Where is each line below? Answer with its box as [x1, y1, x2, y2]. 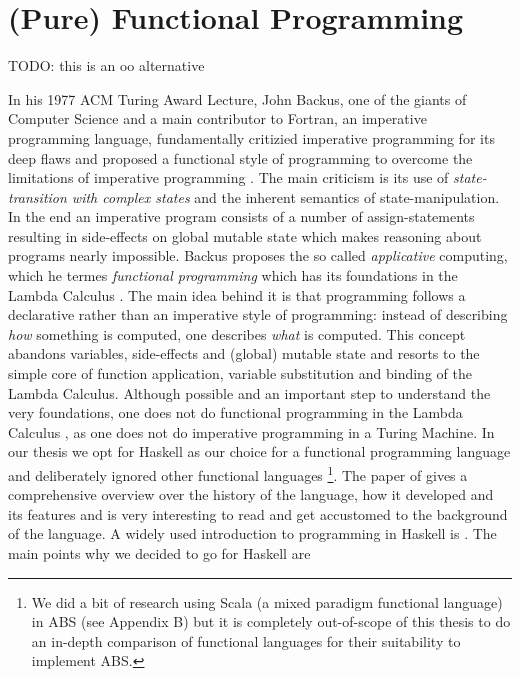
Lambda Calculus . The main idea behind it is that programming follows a [8, 284, 466, 305]
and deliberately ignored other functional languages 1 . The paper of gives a [8, 462, 468, 485]
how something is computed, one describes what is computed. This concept [8, 323, 466, 344]
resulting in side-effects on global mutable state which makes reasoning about [8, 225, 482, 246]
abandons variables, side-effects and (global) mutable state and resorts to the [8, 343, 480, 364]
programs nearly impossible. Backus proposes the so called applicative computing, [8, 245, 508, 266]
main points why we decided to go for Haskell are [8, 543, 311, 564]
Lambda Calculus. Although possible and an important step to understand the [8, 382, 491, 403]
